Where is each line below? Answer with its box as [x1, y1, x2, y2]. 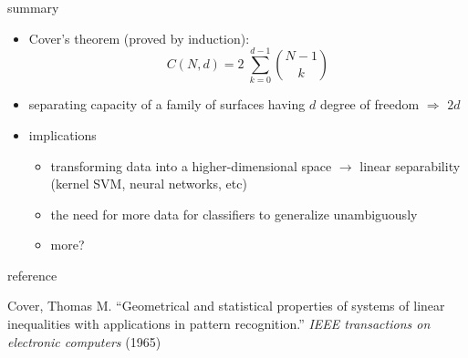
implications [28, 125, 97, 144]
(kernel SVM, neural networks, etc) [50, 174, 247, 193]
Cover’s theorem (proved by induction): [28, 28, 250, 47]
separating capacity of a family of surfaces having [28, 95, 306, 114]
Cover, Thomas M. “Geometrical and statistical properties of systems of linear [7, 296, 445, 315]
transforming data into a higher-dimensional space [50, 156, 332, 175]
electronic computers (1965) [7, 332, 161, 351]
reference [7, 265, 57, 284]
